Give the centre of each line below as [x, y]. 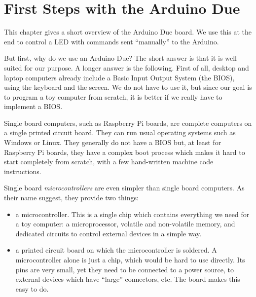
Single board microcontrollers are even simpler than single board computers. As [124, 188]
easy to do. [32, 288]
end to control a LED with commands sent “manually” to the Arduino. [111, 41]
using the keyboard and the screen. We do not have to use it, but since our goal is [128, 87]
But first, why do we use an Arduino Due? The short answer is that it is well [120, 58]
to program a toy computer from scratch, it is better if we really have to [113, 96]
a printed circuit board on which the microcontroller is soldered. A [116, 250]
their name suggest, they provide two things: [71, 198]
